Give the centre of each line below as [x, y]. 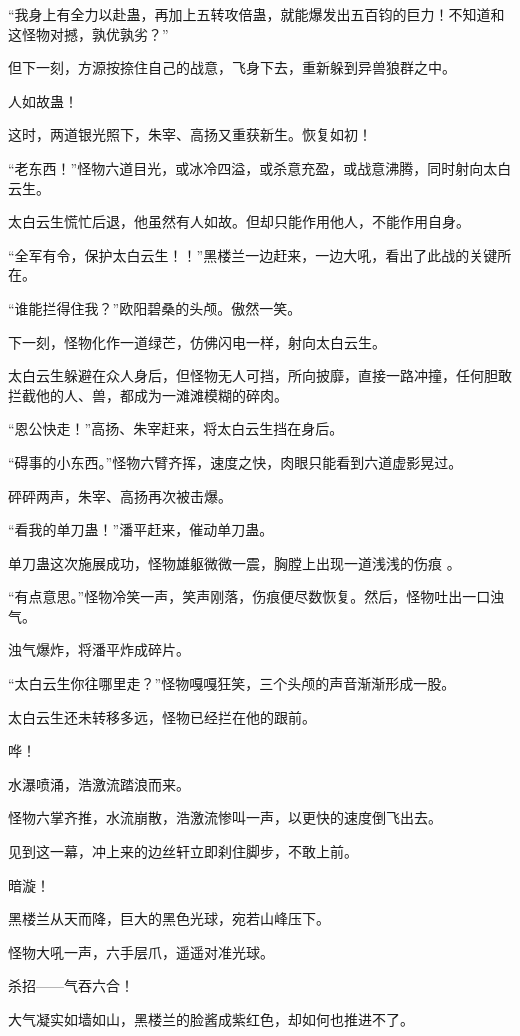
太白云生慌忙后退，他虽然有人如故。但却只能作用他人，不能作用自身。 [239, 221]
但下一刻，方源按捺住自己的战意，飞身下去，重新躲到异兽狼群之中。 [232, 67]
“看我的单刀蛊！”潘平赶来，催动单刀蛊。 [141, 529]
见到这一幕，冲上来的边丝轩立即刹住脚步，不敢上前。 [183, 851]
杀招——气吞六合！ [71, 985]
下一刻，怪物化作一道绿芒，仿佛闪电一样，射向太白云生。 [197, 341]
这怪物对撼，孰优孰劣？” [88, 33]
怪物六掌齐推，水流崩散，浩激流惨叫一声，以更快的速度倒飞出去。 [225, 817]
